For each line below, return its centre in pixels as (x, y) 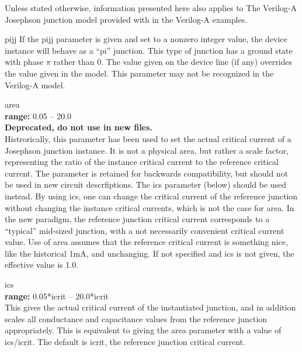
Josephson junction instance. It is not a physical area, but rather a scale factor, (147, 150)
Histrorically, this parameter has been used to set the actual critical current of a (148, 138)
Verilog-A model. (35, 84)
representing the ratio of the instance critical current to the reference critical (142, 162)
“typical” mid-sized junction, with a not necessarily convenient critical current (145, 230)
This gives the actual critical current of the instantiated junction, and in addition (150, 307)
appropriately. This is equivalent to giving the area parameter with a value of (143, 330)
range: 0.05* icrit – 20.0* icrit (57, 296)
